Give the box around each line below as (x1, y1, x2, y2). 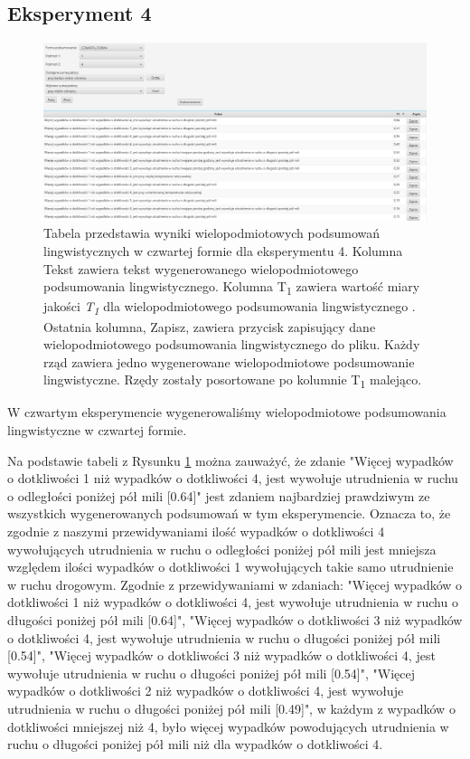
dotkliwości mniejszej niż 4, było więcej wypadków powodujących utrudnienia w (7, 716, 449, 735)
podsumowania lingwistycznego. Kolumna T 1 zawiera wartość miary (43, 277, 420, 299)
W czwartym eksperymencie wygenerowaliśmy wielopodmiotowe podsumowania (7, 403, 446, 422)
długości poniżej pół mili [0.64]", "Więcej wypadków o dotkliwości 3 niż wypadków (7, 610, 463, 629)
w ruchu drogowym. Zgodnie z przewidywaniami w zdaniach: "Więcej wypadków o (7, 574, 463, 593)
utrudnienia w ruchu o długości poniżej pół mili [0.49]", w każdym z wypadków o (7, 698, 456, 717)
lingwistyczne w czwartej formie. (7, 421, 187, 439)
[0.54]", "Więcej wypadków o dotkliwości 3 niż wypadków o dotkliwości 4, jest (7, 646, 436, 665)
